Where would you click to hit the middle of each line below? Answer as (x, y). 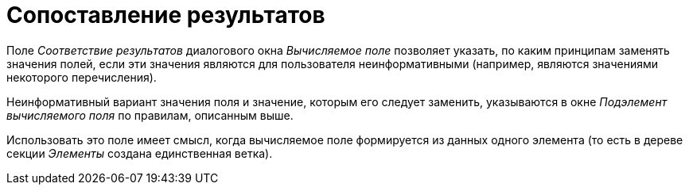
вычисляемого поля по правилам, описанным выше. (150, 115)
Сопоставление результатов (166, 15)
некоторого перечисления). (82, 77)
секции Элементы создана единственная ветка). (140, 153)
